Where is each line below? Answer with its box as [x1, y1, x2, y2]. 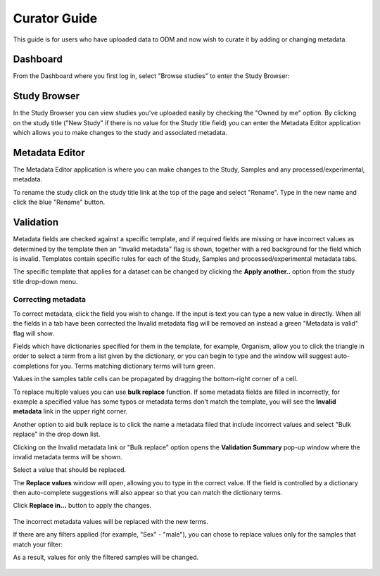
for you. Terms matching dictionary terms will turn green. [50, 361, 216, 370]
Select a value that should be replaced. [13, 466, 127, 474]
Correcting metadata [13, 295, 86, 305]
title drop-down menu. [13, 277, 78, 286]
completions [13, 361, 49, 370]
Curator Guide [13, 11, 98, 26]
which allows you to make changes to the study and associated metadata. [13, 129, 228, 137]
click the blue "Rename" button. [13, 198, 106, 207]
